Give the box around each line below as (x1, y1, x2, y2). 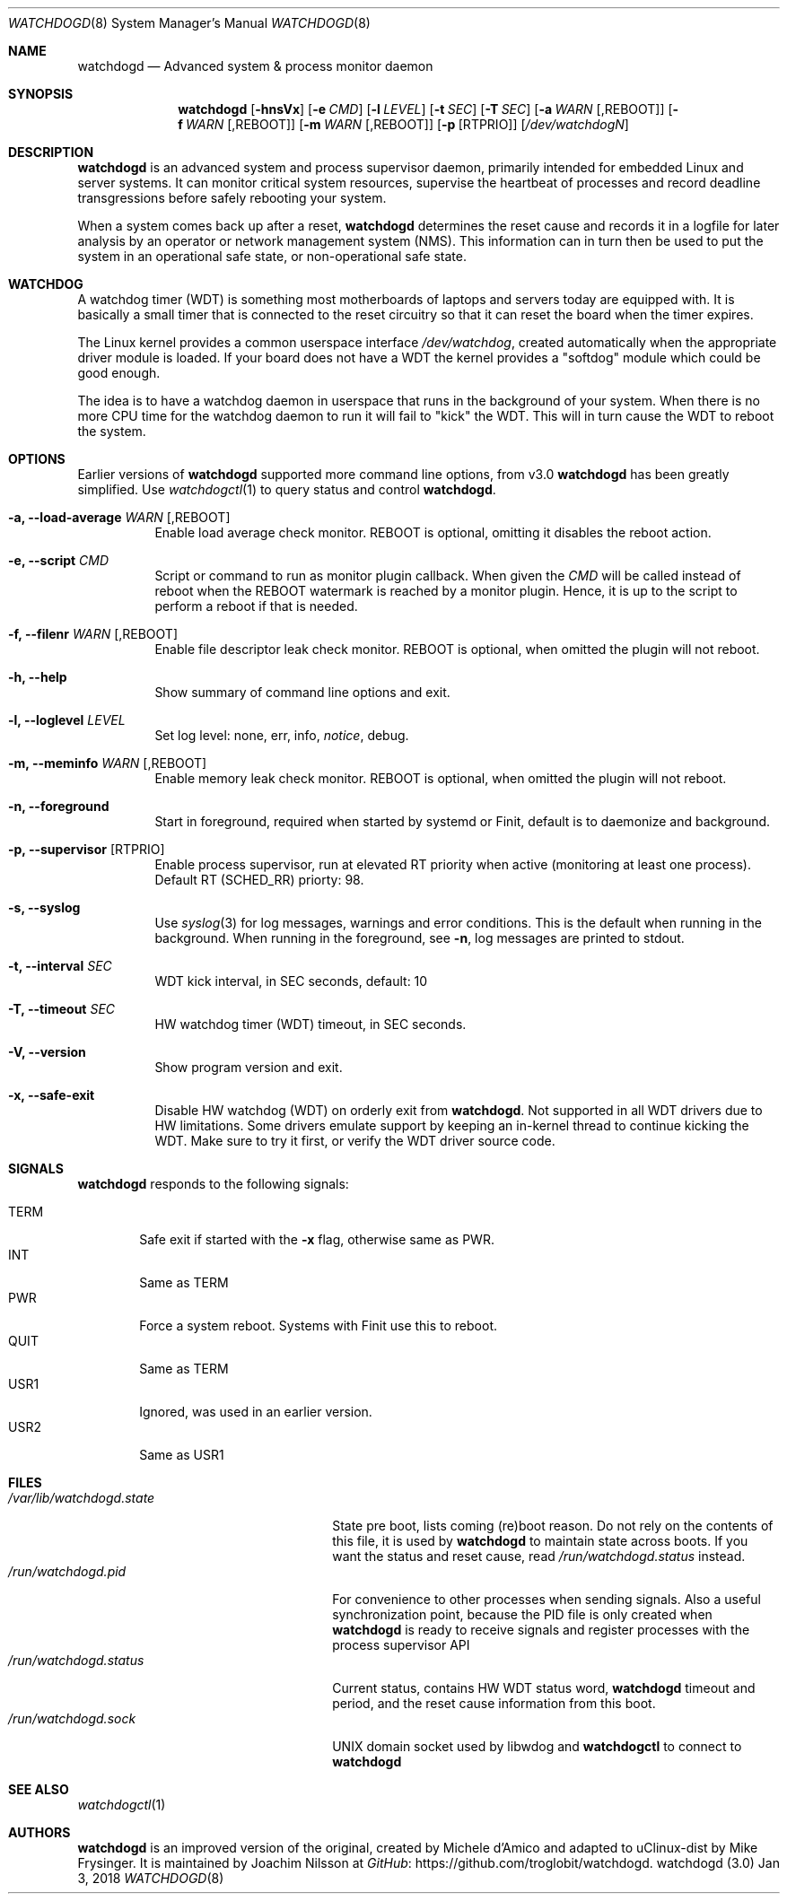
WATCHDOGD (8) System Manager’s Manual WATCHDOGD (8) (8, 15, 371, 31)
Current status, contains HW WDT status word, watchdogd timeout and (332, 1680, 756, 1696)
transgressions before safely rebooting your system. (77, 190, 387, 205)
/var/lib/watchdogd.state (8, 1490, 155, 1505)
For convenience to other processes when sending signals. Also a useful (332, 1591, 761, 1607)
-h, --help (8, 669, 67, 685)
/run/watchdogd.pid (8, 1564, 127, 1579)
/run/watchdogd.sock (8, 1711, 136, 1726)
